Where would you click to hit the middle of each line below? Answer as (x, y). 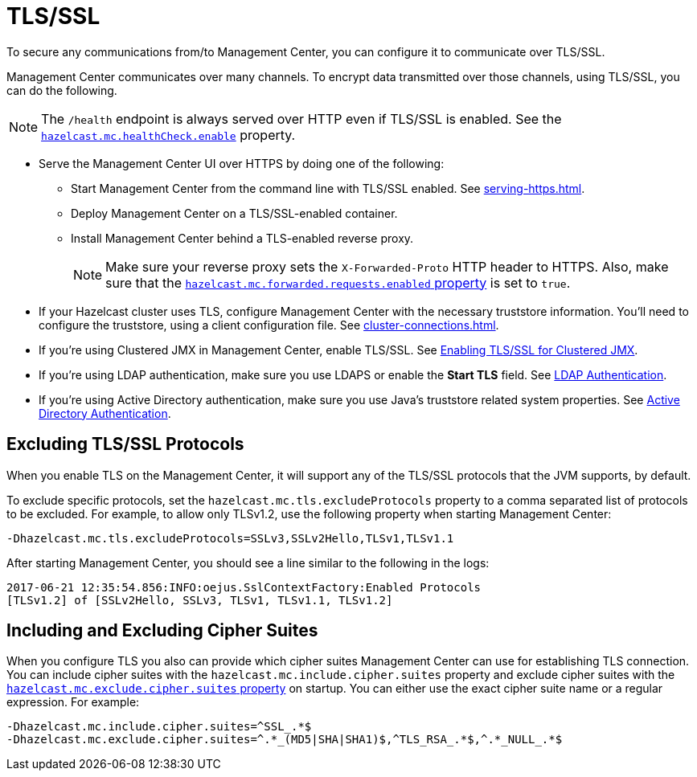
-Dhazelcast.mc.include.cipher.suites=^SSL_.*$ (159, 727)
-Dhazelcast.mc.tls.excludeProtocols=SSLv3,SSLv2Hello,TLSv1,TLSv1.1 (230, 538)
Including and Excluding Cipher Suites (162, 631)
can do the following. (62, 90)
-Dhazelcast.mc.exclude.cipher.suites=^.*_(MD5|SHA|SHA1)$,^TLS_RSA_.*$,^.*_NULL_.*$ (285, 740)
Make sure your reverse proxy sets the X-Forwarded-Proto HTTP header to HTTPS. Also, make (387, 266)
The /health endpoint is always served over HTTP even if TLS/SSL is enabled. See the (301, 119)
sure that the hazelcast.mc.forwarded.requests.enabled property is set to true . (338, 282)
